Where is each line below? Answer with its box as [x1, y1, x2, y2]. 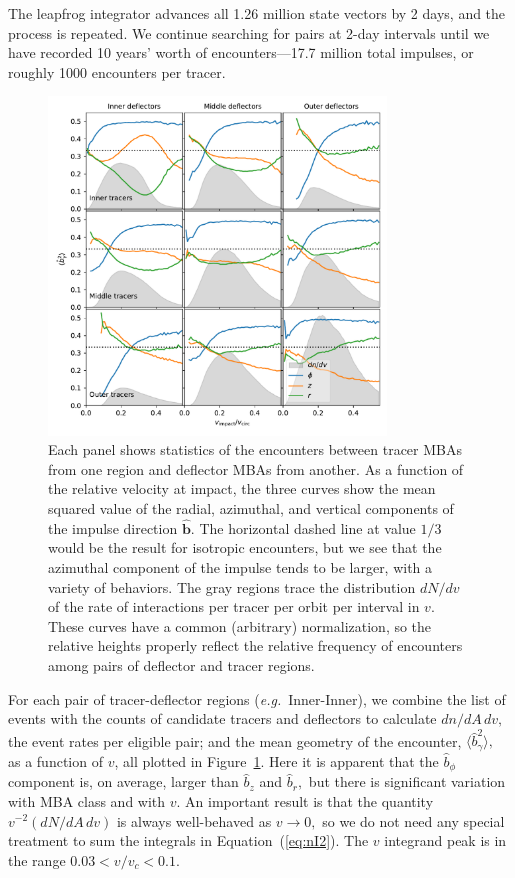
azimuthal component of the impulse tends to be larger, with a [48, 556, 433, 577]
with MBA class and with [8, 790, 166, 811]
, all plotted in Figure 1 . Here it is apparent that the [114, 750, 439, 771]
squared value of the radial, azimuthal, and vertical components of [48, 497, 454, 518]
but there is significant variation [308, 771, 506, 792]
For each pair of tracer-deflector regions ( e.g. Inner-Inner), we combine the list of [8, 688, 506, 709]
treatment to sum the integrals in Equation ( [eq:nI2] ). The [8, 830, 369, 851]
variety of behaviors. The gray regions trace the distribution [48, 576, 416, 597]
